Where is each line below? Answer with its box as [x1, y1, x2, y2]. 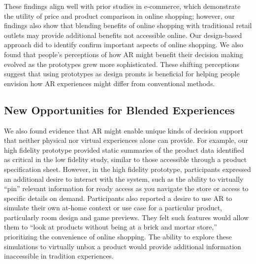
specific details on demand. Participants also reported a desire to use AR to [4, 193, 232, 203]
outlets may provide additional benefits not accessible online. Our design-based [4, 30, 242, 40]
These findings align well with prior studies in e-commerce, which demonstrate [4, 1, 241, 11]
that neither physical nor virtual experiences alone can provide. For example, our [4, 135, 249, 145]
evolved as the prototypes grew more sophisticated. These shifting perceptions [4, 59, 239, 69]
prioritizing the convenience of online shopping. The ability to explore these [4, 231, 232, 242]
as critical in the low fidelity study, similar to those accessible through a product [4, 154, 247, 165]
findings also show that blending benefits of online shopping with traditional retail [4, 20, 252, 31]
